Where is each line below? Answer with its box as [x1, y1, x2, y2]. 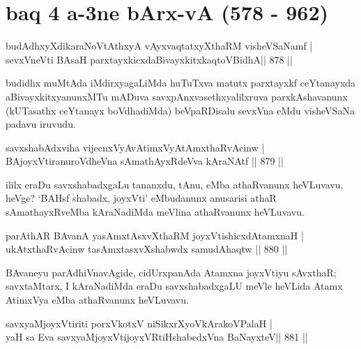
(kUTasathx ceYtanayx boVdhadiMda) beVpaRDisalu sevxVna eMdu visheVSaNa [6, 103, 355, 117]
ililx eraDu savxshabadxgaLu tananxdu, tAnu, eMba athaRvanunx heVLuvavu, [6, 177, 344, 191]
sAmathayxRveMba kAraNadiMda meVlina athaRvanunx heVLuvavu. [6, 205, 305, 219]
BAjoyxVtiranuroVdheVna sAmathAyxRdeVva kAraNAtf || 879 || [6, 154, 284, 168]
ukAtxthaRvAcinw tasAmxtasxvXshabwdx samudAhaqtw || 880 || [6, 242, 288, 256]
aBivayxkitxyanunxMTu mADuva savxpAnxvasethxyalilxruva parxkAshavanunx [6, 89, 348, 103]
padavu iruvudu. [6, 117, 76, 131]
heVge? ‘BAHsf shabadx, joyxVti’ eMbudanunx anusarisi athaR [6, 191, 277, 205]
